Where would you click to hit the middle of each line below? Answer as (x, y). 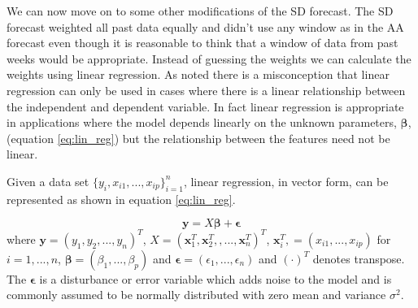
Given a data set (48, 181)
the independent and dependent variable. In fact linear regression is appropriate (205, 106)
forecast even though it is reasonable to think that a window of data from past (202, 43)
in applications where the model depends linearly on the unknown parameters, (202, 122)
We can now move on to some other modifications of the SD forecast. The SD (200, 11)
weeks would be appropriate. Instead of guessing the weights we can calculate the (209, 58)
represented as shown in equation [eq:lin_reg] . (121, 199)
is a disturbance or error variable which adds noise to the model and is (216, 278)
